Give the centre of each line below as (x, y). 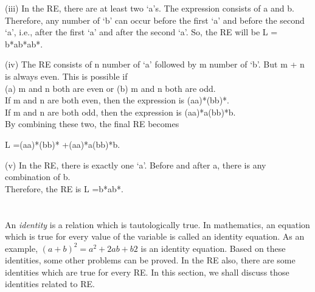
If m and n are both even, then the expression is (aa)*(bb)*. (117, 100)
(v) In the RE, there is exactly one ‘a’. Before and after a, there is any (136, 165)
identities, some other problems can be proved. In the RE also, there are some (150, 260)
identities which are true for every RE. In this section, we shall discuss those (147, 272)
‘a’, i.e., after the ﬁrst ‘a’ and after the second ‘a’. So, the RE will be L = (141, 32)
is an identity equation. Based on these (213, 248)
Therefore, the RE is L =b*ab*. (64, 188)
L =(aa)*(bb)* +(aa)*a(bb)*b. (63, 144)
